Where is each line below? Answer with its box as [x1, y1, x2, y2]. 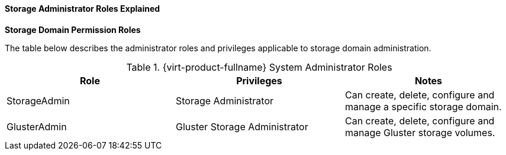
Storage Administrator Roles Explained [5, 4, 160, 14]
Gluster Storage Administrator [175, 120, 308, 133]
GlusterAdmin [7, 120, 67, 133]
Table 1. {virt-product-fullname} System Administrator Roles [126, 61, 392, 73]
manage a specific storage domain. [344, 100, 502, 113]
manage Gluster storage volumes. [344, 126, 495, 138]
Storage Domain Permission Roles [5, 24, 141, 35]
